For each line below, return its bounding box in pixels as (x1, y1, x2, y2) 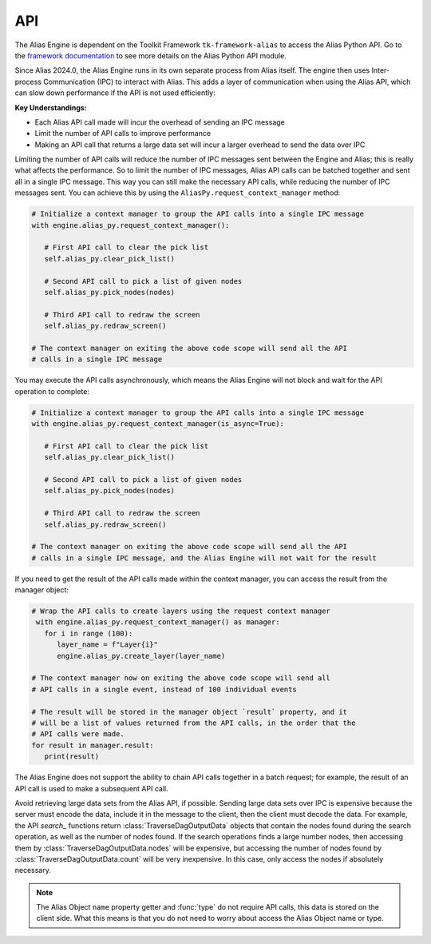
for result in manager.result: (31, 740, 155, 750)
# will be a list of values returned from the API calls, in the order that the (31, 719, 356, 727)
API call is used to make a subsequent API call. (14, 783, 168, 793)
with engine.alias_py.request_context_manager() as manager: (36, 618, 280, 627)
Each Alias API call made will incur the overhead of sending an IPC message (34, 117, 285, 127)
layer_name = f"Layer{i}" (57, 640, 159, 649)
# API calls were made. (31, 730, 125, 739)
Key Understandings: (14, 102, 87, 112)
